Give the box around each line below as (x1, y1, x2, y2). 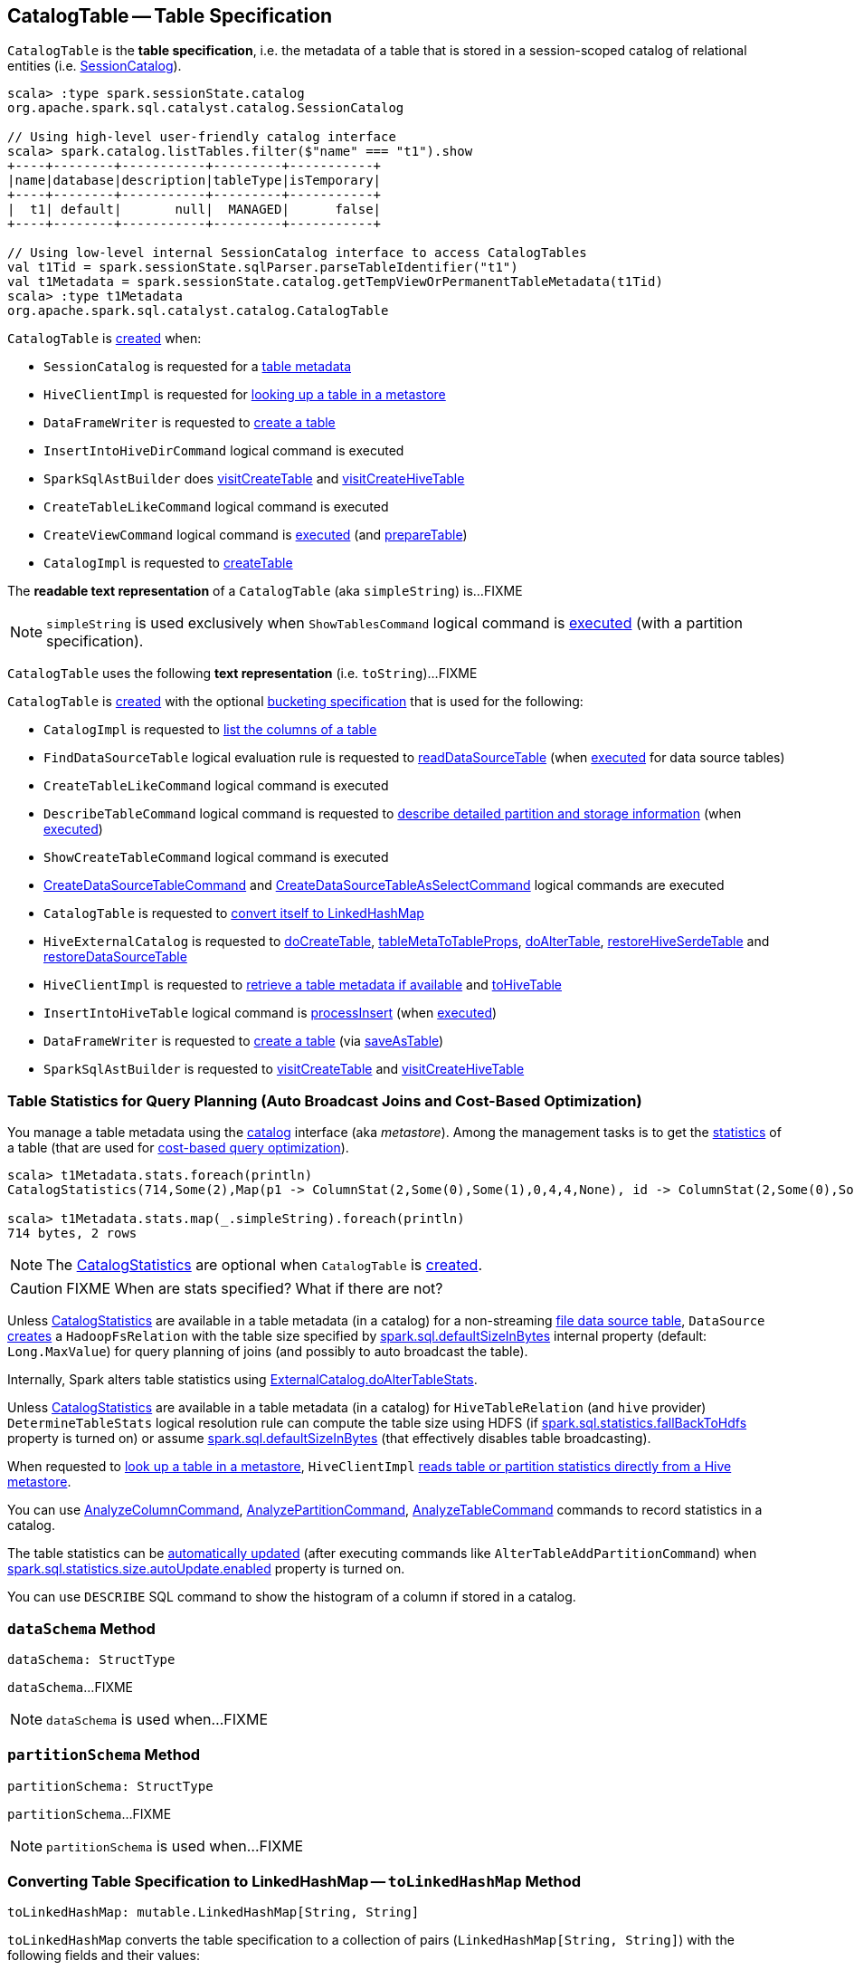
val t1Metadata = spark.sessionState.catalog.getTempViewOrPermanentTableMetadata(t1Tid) (7, 274, 663, 290)
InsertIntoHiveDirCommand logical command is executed (43, 443, 404, 459)
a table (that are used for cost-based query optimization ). (7, 1140, 349, 1156)
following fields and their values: (7, 1947, 200, 1964)
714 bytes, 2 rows (7, 1226, 138, 1241)
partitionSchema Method (7, 1745, 201, 1764)
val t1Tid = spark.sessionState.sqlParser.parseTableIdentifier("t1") (7, 260, 518, 275)
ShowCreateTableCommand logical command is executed (43, 849, 389, 865)
